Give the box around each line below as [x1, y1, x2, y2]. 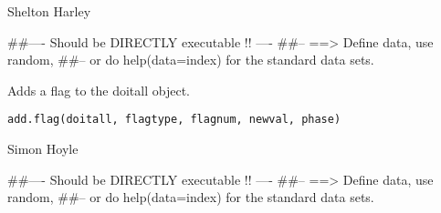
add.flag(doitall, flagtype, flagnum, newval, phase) [7, 113, 341, 127]
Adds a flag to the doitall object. [7, 80, 190, 99]
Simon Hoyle [7, 139, 79, 158]
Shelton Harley [7, 2, 91, 20]
